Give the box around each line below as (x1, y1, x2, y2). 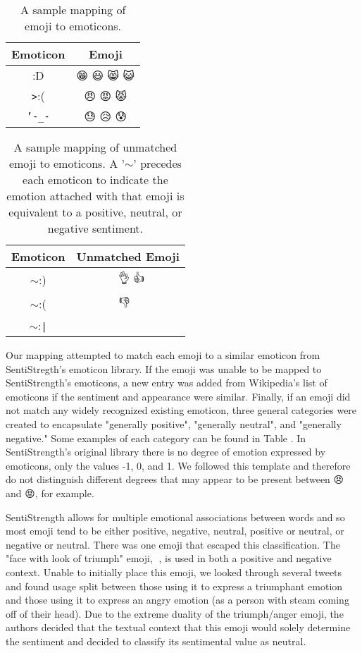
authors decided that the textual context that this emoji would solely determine (6, 620, 351, 635)
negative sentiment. (47, 220, 143, 236)
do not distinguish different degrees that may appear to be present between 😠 (6, 472, 344, 487)
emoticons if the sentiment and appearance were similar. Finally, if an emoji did (6, 389, 351, 403)
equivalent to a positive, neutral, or (8, 204, 182, 220)
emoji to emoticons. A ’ (8, 155, 125, 171)
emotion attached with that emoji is (6, 188, 185, 204)
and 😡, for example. (6, 485, 94, 500)
